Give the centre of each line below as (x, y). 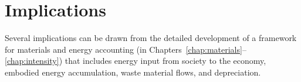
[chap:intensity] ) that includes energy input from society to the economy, (136, 61)
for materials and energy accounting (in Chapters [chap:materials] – (126, 49)
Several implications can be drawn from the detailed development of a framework (151, 38)
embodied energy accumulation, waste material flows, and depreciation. (133, 72)
